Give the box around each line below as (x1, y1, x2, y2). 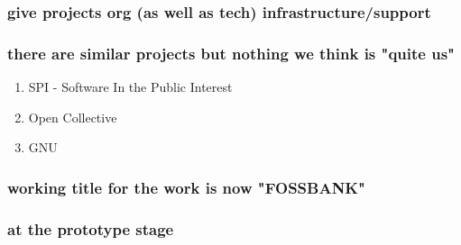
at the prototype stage (7, 217, 174, 240)
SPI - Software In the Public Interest (28, 77, 233, 96)
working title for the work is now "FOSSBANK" (7, 176, 365, 198)
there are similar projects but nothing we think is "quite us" (7, 41, 455, 64)
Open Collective (28, 107, 117, 126)
